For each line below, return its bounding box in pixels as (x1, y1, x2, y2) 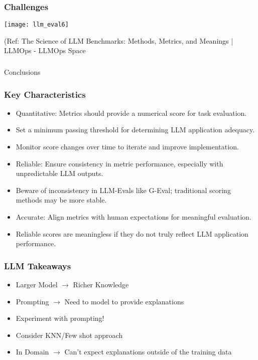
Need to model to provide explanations (64, 296, 184, 306)
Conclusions (4, 66, 41, 77)
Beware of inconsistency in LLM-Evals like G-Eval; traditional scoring (16, 185, 231, 195)
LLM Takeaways (4, 259, 71, 272)
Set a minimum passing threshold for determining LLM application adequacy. (16, 124, 255, 135)
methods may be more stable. (16, 195, 107, 205)
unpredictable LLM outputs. (16, 168, 103, 178)
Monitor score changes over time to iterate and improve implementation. (16, 141, 239, 151)
